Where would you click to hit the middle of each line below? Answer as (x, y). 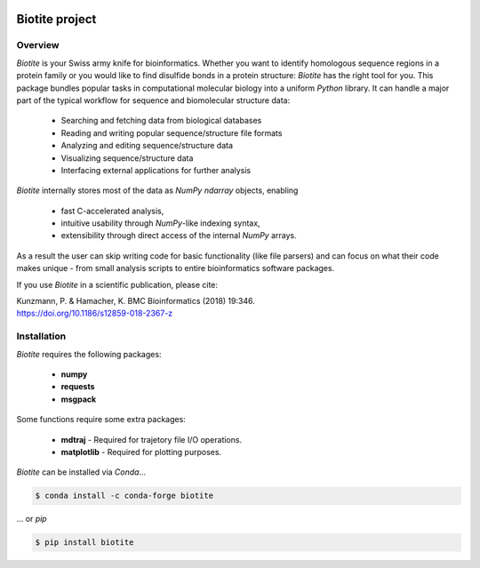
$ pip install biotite (84, 543)
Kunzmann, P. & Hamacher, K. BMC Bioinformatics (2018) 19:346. (136, 301)
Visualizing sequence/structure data (127, 158)
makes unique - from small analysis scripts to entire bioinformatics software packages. (176, 268)
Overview (38, 45)
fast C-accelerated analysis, (112, 211)
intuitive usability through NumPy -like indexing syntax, (161, 223)
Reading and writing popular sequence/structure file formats (172, 132)
